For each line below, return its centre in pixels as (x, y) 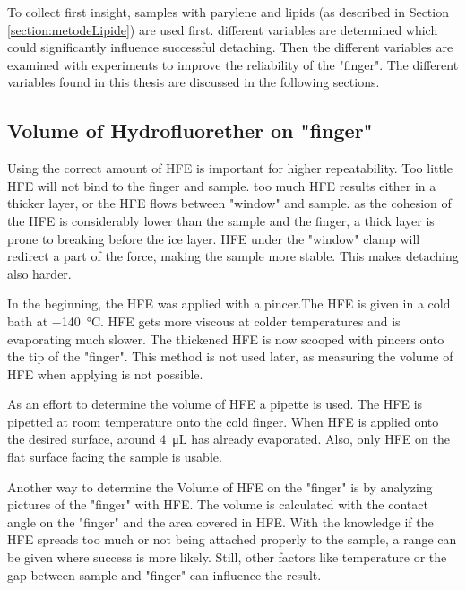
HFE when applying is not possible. (105, 373)
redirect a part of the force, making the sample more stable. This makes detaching (233, 256)
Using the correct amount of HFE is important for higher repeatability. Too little (230, 168)
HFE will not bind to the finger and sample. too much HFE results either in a (222, 185)
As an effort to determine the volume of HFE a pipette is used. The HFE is (215, 404)
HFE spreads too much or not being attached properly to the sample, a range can (232, 539)
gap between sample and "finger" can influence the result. (164, 574)
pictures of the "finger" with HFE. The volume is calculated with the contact (218, 504)
